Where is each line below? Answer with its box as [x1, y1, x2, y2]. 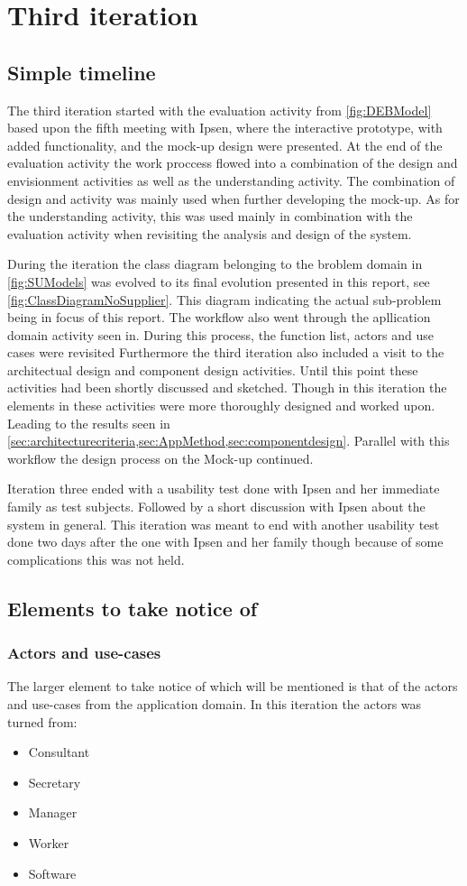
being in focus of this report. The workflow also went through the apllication [7, 308, 431, 327]
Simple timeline [7, 58, 156, 86]
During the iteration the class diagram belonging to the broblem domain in [7, 254, 423, 273]
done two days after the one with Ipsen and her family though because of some [7, 532, 444, 551]
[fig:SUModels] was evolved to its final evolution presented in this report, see [7, 272, 430, 291]
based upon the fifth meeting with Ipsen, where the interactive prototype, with [7, 118, 443, 137]
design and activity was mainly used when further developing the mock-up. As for [7, 189, 460, 208]
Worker [28, 833, 69, 852]
